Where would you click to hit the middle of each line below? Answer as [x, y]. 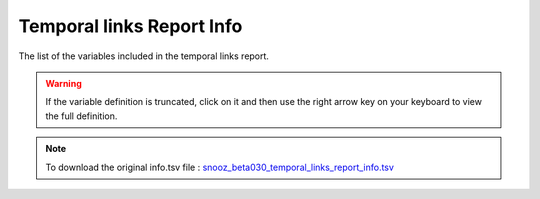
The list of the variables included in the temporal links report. [144, 56]
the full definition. [81, 116]
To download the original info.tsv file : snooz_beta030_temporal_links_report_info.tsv [220, 167]
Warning [63, 83]
